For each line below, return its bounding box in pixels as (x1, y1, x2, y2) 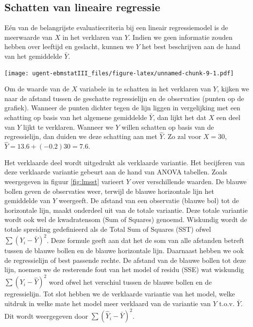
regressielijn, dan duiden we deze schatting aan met (4, 131, 157, 141)
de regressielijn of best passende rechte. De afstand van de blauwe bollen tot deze (4, 255, 246, 265)
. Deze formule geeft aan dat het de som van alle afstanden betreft (47, 235, 244, 245)
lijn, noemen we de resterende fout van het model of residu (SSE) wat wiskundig (4, 264, 244, 275)
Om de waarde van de (4, 84, 69, 94)
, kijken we (217, 84, 249, 94)
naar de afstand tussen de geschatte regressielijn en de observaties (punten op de (4, 93, 244, 103)
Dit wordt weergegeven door (4, 310, 88, 321)
